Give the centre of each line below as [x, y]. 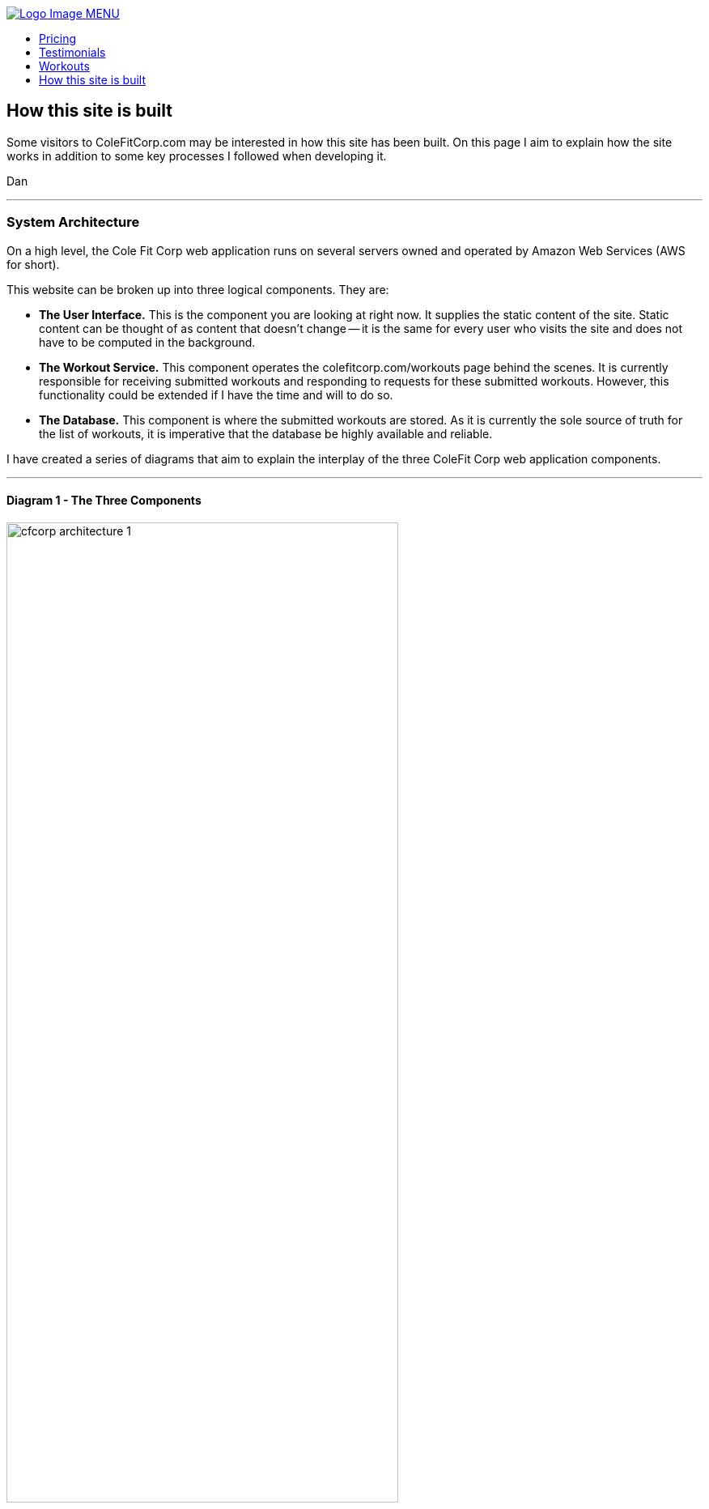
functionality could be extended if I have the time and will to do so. [216, 394]
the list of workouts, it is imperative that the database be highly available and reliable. [266, 433]
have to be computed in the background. [147, 342]
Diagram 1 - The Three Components [104, 501]
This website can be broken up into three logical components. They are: [198, 289]
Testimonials [72, 52]
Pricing [57, 38]
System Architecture [73, 222]
